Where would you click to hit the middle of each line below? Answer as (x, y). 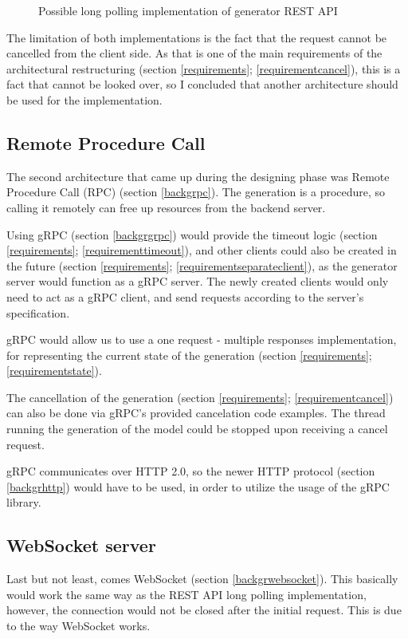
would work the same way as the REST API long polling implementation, (186, 594)
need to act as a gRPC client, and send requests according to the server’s (185, 296)
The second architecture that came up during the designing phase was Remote (198, 176)
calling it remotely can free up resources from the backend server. (166, 207)
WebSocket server (81, 545)
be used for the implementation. (84, 99)
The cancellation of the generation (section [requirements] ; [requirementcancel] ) (200, 397)
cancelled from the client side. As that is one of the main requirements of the (194, 53)
